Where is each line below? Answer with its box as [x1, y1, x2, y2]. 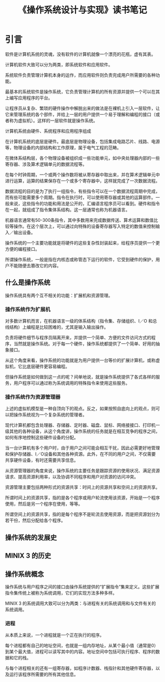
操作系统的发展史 [5, 533, 57, 541]
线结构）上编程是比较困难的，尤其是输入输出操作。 [5, 324, 109, 330]
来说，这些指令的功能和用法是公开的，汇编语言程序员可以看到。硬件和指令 [9, 200, 160, 207]
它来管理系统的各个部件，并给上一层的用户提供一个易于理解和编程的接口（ [5, 111, 156, 117]
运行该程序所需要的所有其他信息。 [9, 672, 79, 678]
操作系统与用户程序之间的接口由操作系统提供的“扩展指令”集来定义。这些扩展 [5, 584, 160, 590]
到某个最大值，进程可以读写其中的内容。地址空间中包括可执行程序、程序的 [5, 649, 156, 654]
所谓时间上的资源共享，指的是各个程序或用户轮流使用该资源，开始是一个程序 [5, 495, 160, 501]
